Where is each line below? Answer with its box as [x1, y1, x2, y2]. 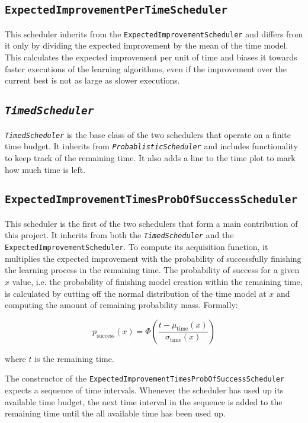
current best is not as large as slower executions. [5, 74, 180, 86]
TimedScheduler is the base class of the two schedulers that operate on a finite [5, 128, 291, 140]
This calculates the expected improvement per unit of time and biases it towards [5, 51, 297, 63]
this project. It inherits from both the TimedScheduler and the [5, 229, 234, 241]
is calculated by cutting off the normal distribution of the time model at [5, 287, 267, 299]
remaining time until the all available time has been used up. [5, 407, 226, 419]
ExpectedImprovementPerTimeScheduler [5, 4, 227, 17]
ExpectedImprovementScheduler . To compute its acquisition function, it [5, 241, 268, 253]
